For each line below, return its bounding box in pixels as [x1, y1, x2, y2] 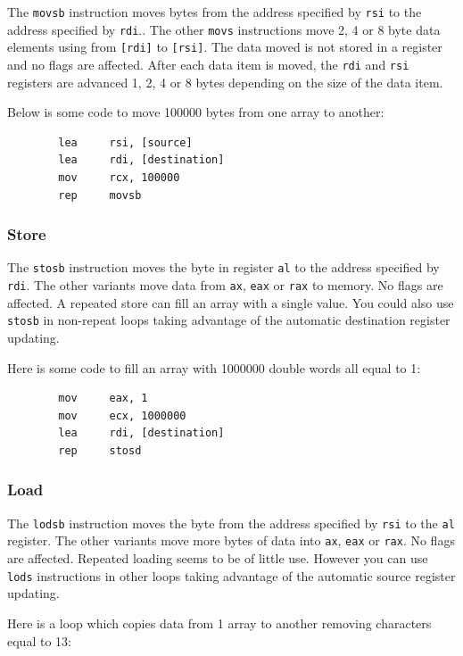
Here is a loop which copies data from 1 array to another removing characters [7, 613, 432, 632]
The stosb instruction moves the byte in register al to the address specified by [7, 258, 440, 277]
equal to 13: [7, 631, 71, 650]
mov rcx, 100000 [58, 171, 180, 184]
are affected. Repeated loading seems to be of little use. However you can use [7, 549, 428, 568]
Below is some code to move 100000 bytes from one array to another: [7, 103, 384, 121]
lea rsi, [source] [58, 136, 193, 149]
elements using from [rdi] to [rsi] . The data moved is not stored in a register [7, 37, 442, 56]
